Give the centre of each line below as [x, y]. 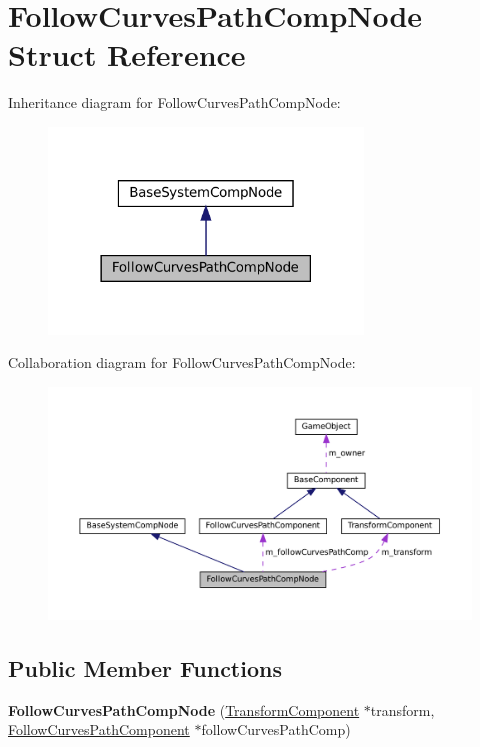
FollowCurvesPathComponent [99, 729]
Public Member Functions [145, 668]
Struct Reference [127, 54]
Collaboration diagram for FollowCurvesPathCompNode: [182, 362]
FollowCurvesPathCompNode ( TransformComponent [184, 709]
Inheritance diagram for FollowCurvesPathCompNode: [174, 102]
